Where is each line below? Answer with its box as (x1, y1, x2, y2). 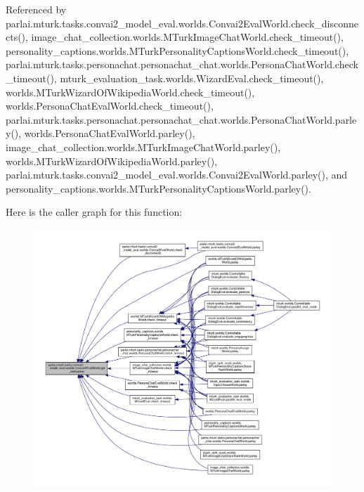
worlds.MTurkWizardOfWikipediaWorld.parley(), (6, 153, 217, 168)
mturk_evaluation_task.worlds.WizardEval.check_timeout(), (60, 70, 324, 85)
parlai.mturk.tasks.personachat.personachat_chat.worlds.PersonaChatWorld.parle (6, 112, 357, 127)
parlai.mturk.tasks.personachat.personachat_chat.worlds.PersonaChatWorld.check (6, 57, 358, 72)
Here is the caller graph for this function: (6, 205, 183, 219)
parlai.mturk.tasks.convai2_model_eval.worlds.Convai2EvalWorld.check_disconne (6, 15, 358, 30)
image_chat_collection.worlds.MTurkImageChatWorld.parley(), (6, 139, 281, 154)
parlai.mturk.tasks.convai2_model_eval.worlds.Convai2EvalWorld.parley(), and (6, 167, 348, 182)
